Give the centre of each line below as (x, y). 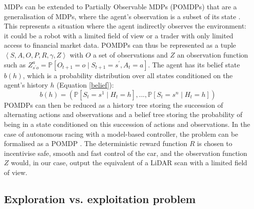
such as (15, 64)
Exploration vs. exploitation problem (100, 198)
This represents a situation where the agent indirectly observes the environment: (125, 26)
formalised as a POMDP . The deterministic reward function (96, 143)
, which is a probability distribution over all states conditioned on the (128, 75)
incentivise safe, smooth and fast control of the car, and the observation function (126, 153)
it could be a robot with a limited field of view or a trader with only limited (119, 35)
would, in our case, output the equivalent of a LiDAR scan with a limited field (129, 163)
